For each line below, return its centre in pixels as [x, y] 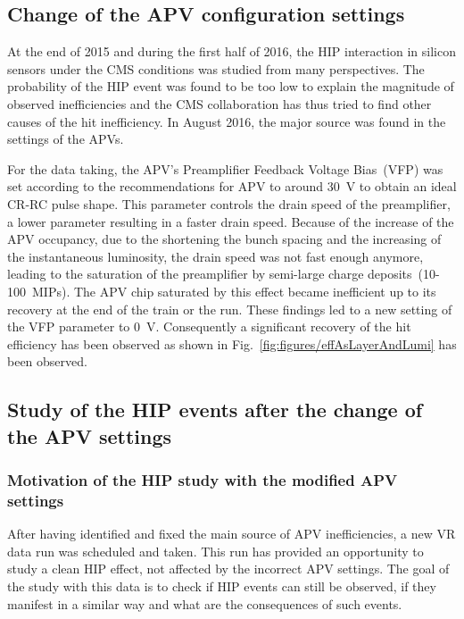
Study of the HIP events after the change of [215, 410]
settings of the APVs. [66, 139]
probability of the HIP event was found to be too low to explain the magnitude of [231, 86]
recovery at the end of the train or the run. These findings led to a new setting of [230, 309]
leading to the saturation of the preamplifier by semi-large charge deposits [210, 274]
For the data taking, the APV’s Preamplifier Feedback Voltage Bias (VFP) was [225, 168]
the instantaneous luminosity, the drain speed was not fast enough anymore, [215, 256]
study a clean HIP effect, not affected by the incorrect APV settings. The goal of [228, 569]
